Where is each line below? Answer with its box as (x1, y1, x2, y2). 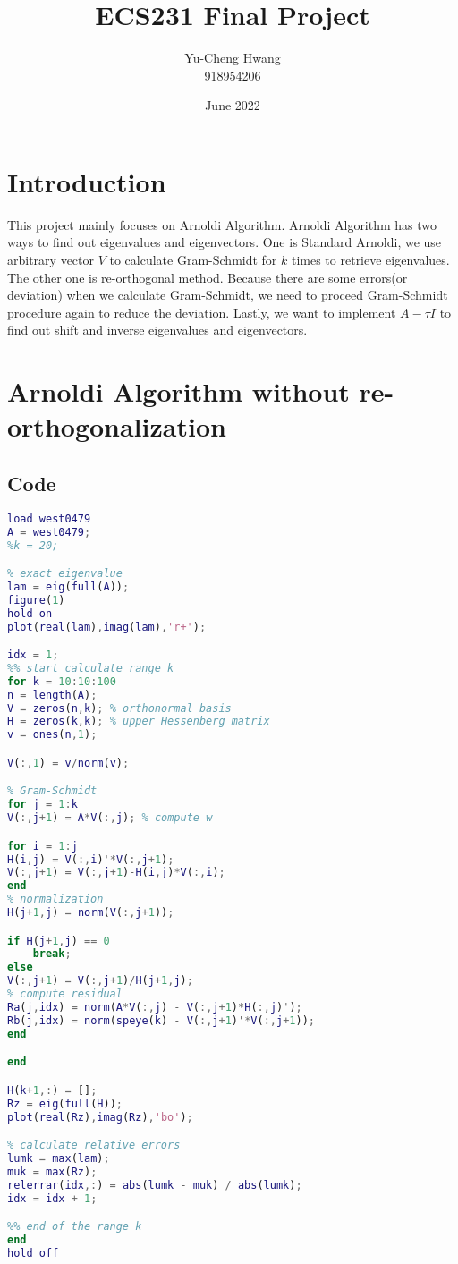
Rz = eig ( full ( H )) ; (7, 1097, 123, 1110)
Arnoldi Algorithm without (7, 373, 350, 410)
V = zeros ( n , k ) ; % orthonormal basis (7, 701, 232, 715)
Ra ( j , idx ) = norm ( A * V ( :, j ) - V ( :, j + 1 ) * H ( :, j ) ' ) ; (7, 1000, 302, 1014)
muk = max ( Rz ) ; (7, 1165, 98, 1178)
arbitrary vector (7, 250, 95, 269)
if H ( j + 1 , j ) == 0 (7, 934, 110, 947)
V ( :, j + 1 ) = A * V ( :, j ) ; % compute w (7, 811, 213, 825)
